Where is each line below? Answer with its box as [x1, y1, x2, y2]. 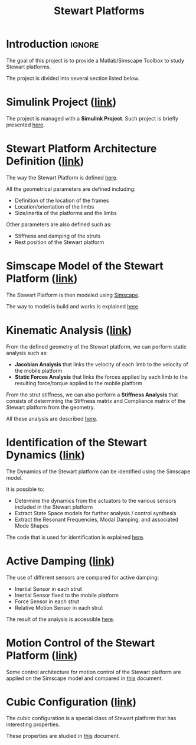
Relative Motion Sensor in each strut [14, 604, 103, 611]
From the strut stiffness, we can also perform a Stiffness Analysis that [6, 391, 178, 398]
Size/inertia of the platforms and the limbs [14, 209, 117, 216]
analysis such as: [6, 349, 48, 356]
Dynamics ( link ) [6, 448, 86, 461]
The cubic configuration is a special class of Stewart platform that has [6, 715, 177, 722]
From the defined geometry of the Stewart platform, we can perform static [6, 343, 187, 350]
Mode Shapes [14, 522, 49, 529]
